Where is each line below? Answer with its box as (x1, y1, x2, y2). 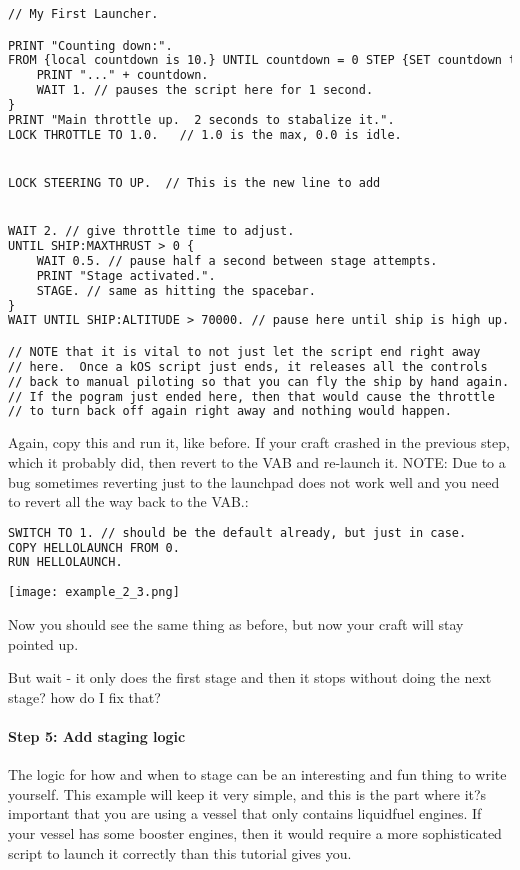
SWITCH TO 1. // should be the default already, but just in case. (8, 525, 467, 540)
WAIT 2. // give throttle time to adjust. (8, 224, 295, 239)
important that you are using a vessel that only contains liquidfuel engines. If (8, 803, 482, 824)
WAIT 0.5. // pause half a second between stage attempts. (36, 253, 438, 268)
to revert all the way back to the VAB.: (8, 491, 249, 512)
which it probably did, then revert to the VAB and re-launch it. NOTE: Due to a (8, 451, 506, 472)
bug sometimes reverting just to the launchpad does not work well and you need (8, 471, 500, 492)
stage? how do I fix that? (8, 686, 161, 707)
